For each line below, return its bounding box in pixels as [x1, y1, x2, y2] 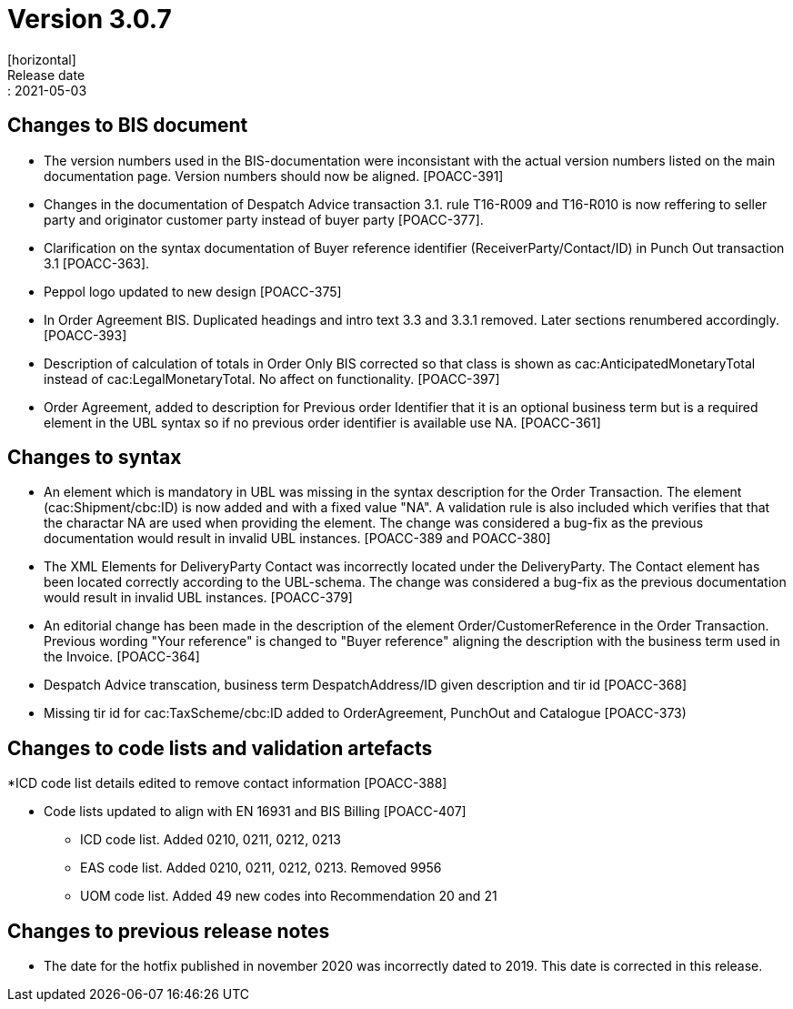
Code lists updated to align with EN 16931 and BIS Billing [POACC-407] [44, 803, 467, 820]
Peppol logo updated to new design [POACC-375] [44, 283, 342, 299]
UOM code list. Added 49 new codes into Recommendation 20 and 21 [80, 888, 497, 904]
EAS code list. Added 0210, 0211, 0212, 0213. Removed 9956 [80, 860, 442, 876]
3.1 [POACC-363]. [44, 255, 150, 271]
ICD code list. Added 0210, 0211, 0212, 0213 [80, 832, 341, 848]
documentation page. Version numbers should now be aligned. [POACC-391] [44, 167, 504, 184]
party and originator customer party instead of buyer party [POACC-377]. [44, 211, 484, 227]
